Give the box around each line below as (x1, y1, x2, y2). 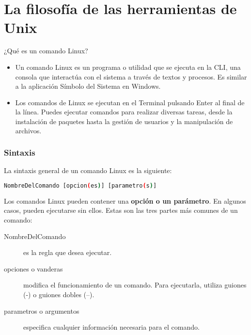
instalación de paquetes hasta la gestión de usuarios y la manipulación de (15, 116, 233, 126)
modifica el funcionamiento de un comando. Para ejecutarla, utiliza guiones (23, 280, 247, 290)
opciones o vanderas (4, 263, 63, 273)
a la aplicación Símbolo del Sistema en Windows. (15, 81, 161, 91)
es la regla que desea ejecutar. (23, 247, 112, 257)
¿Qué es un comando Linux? (4, 46, 88, 56)
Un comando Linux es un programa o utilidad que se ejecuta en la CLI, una (15, 62, 241, 72)
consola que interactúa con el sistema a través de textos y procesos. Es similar (15, 71, 247, 81)
